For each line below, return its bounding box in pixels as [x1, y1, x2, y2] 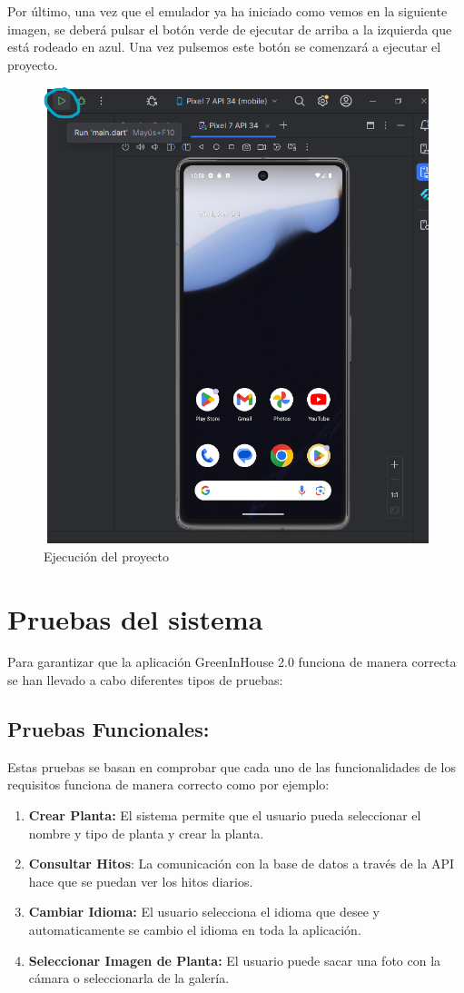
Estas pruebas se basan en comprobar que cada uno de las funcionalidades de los [7, 757, 457, 776]
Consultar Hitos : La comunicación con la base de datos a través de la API [28, 854, 455, 873]
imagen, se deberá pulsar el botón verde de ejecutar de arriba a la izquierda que [7, 19, 452, 38]
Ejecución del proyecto [44, 546, 169, 565]
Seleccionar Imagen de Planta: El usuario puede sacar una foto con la [28, 950, 441, 969]
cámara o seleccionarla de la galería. [28, 968, 230, 988]
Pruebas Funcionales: [7, 715, 210, 743]
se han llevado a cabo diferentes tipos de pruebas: [7, 670, 283, 690]
